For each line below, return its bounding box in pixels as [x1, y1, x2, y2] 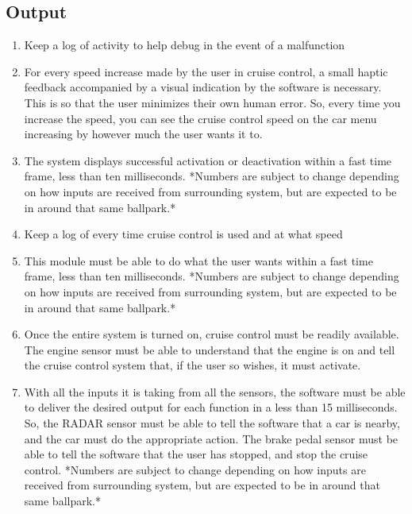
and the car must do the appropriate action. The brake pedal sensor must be [24, 430, 399, 446]
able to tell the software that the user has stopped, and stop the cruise [24, 446, 368, 462]
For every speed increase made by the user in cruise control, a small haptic [24, 63, 388, 79]
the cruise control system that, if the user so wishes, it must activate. [24, 357, 361, 373]
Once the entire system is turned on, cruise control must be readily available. [24, 326, 399, 342]
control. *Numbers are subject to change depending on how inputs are [24, 461, 366, 477]
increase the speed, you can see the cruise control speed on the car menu [24, 110, 377, 126]
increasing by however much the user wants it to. [24, 126, 263, 142]
